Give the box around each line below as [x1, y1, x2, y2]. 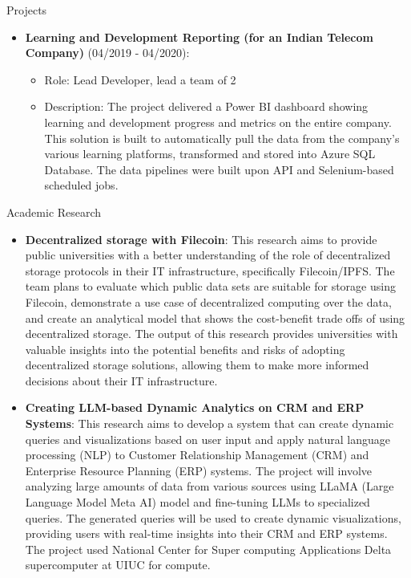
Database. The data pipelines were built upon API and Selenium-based [44, 161, 394, 177]
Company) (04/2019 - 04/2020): [25, 44, 190, 61]
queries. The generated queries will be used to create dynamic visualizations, [25, 509, 401, 526]
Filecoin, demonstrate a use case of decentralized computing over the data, [25, 293, 392, 310]
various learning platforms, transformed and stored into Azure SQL [44, 145, 376, 162]
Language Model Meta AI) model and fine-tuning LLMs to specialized [25, 494, 370, 511]
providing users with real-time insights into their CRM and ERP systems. [25, 525, 388, 542]
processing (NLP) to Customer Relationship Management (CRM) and [25, 446, 369, 463]
